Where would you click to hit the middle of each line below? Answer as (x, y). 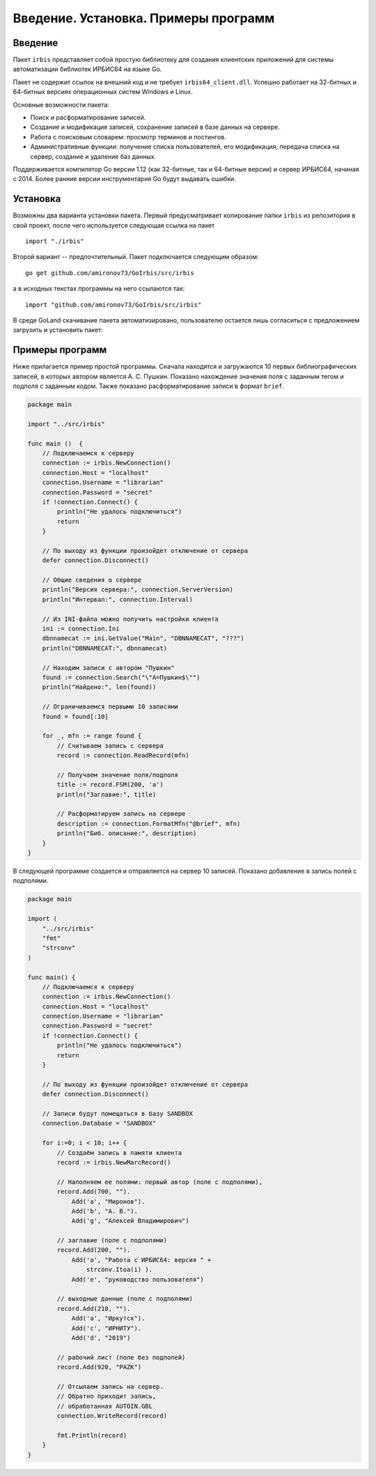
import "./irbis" (55, 241)
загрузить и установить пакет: (58, 330)
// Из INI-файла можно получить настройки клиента (130, 619)
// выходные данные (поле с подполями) (125, 1299)
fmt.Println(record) (92, 1435)
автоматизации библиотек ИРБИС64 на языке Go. (87, 69)
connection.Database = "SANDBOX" (99, 1124)
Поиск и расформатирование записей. (88, 118)
